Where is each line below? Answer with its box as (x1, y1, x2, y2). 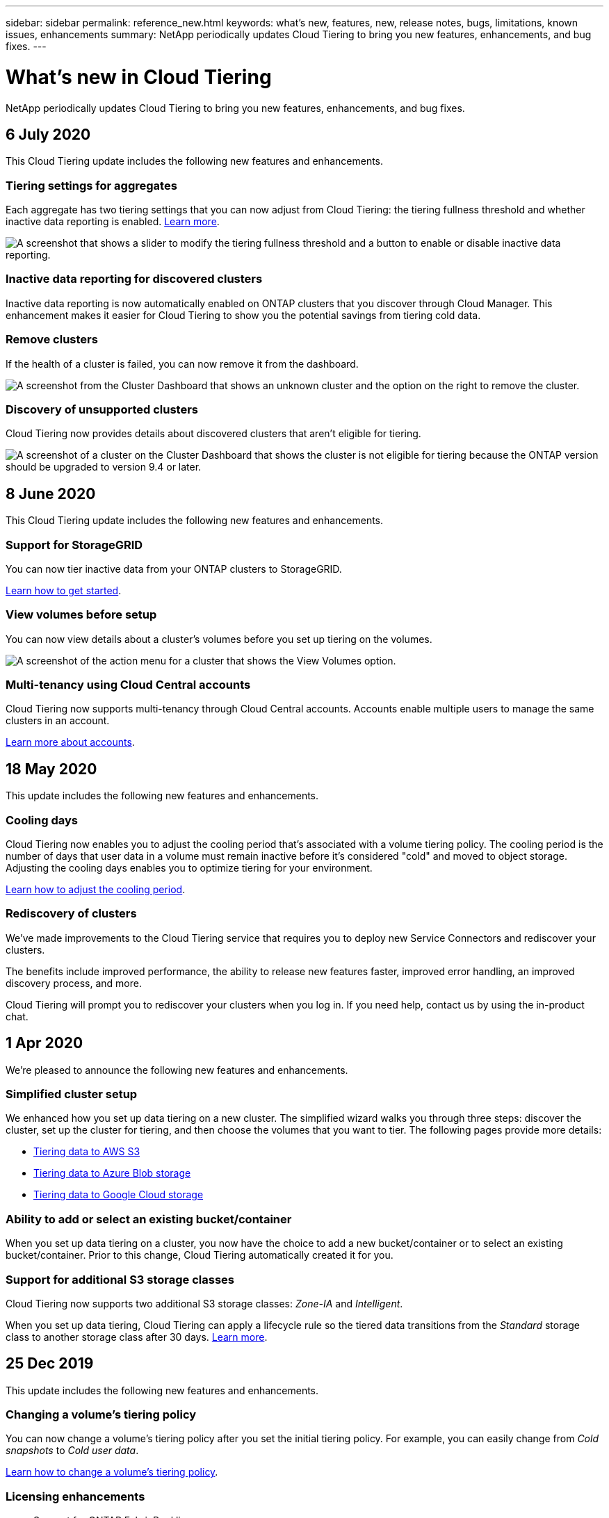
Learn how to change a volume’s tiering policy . (6, 1466, 218, 1478)
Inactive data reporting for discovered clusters (6, 272, 263, 286)
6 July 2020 (6, 125, 91, 143)
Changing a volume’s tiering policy (6, 1407, 197, 1422)
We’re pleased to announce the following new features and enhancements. (6, 1063, 348, 1076)
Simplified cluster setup (6, 1087, 138, 1101)
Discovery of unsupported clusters (6, 402, 199, 416)
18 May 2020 (6, 760, 97, 778)
